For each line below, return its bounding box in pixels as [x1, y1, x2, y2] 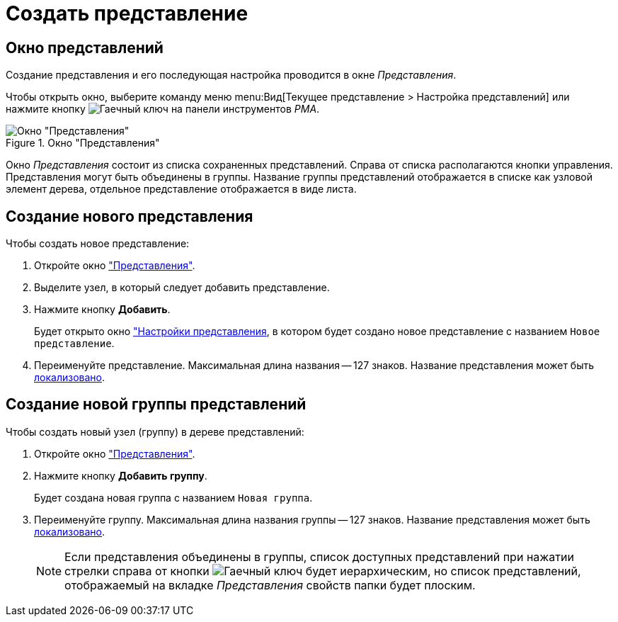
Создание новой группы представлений [6, 395, 307, 414]
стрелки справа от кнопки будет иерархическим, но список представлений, [64, 563, 581, 578]
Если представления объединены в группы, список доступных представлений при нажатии [64, 549, 574, 564]
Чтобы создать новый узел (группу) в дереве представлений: [6, 425, 304, 438]
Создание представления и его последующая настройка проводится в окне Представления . [6, 69, 457, 81]
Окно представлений [6, 38, 164, 57]
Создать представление [6, 1, 248, 26]
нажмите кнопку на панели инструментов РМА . [6, 103, 320, 115]
